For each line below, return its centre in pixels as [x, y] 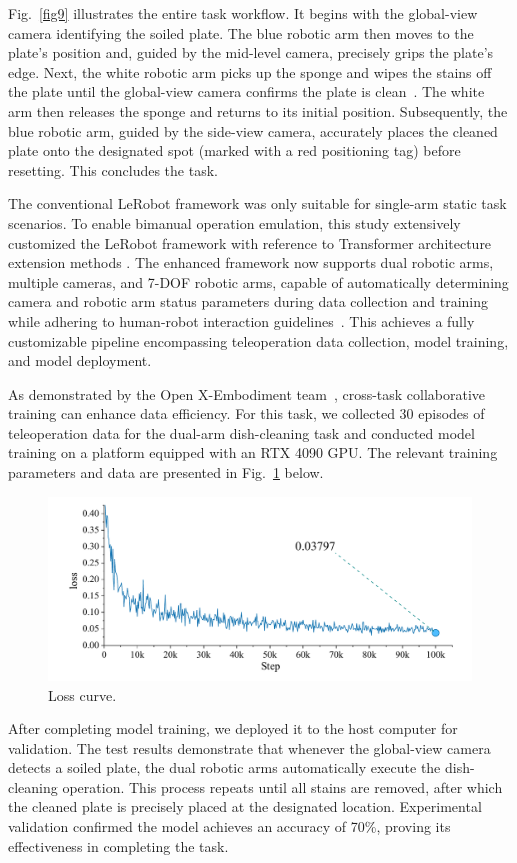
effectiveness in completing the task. [118, 845]
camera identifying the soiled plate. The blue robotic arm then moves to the [241, 32]
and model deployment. [80, 360]
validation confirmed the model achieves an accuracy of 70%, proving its [229, 826]
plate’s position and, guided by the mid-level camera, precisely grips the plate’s [251, 52]
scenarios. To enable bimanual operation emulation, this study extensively [234, 222]
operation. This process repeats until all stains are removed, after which [282, 786]
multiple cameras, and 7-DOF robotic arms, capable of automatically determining [258, 281]
